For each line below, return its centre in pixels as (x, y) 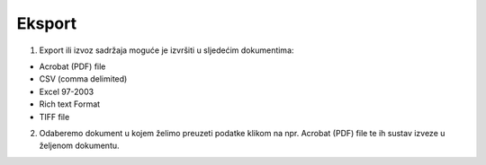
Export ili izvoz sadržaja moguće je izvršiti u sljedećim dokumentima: (166, 50)
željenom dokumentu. (80, 146)
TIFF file (54, 117)
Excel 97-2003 (67, 91)
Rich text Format (70, 104)
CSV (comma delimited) (83, 79)
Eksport (46, 23)
